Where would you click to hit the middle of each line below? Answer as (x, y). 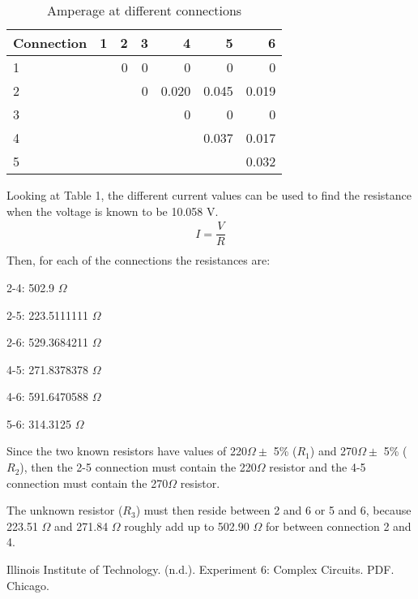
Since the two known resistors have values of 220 (127, 451)
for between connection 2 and (338, 526)
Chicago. (28, 585)
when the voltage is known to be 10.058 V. (113, 211)
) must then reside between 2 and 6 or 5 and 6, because (273, 510)
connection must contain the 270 (87, 483)
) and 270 (334, 451)
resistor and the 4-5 (318, 467)
